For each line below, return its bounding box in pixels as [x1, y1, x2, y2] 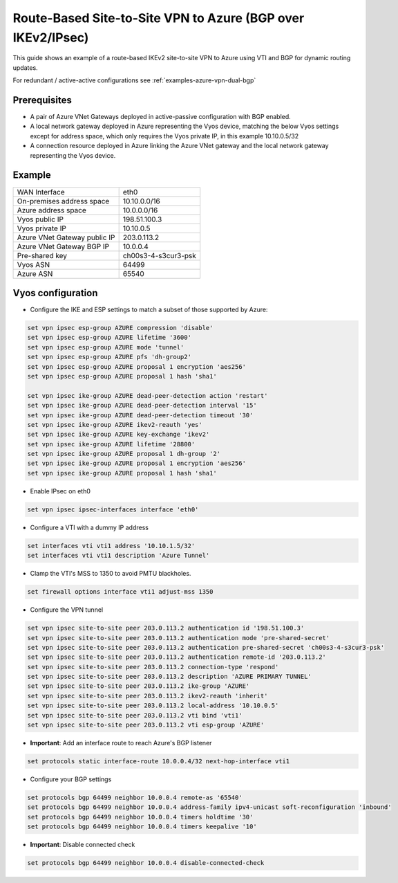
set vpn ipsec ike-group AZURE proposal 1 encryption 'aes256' [27, 459, 247, 467]
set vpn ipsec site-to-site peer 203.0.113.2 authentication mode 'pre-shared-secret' [27, 634, 330, 641]
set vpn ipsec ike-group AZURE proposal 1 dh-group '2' [27, 450, 221, 458]
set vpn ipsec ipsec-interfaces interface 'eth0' [27, 505, 199, 513]
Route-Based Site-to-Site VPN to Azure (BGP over [12, 10, 305, 26]
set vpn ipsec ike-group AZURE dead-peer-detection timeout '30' [27, 411, 254, 419]
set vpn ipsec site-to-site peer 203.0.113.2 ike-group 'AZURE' [27, 682, 250, 690]
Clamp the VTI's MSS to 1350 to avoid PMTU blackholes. [30, 570, 191, 578]
